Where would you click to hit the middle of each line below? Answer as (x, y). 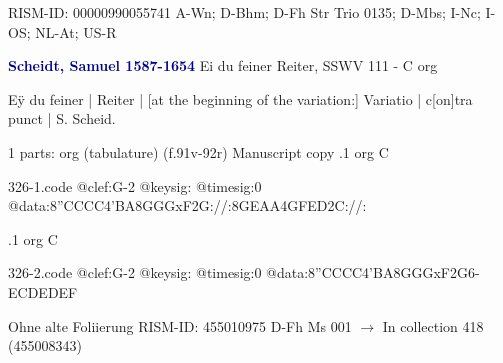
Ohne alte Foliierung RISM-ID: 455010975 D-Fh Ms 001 (180, 325)
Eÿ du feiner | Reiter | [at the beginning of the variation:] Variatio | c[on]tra (240, 98)
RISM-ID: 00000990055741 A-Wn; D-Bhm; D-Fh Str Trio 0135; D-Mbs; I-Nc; (244, 12)
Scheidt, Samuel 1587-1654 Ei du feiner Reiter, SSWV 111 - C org (223, 65)
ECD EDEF (43, 291)
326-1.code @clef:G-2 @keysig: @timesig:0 (135, 185)
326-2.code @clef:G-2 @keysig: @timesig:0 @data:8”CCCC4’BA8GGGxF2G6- (244, 272)
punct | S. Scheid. (62, 118)
